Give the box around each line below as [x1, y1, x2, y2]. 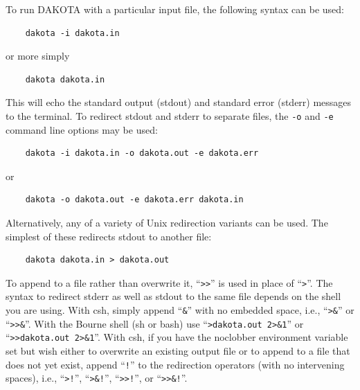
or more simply [6, 48, 70, 63]
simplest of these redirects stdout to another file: [6, 229, 212, 243]
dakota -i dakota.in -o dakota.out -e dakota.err [25, 148, 259, 159]
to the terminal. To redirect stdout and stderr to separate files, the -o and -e [6, 108, 334, 123]
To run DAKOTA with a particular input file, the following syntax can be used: [6, 2, 344, 16]
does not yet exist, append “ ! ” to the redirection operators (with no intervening [6, 357, 345, 371]
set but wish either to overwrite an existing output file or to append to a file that [6, 344, 350, 357]
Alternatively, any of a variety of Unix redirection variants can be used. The [6, 215, 328, 229]
